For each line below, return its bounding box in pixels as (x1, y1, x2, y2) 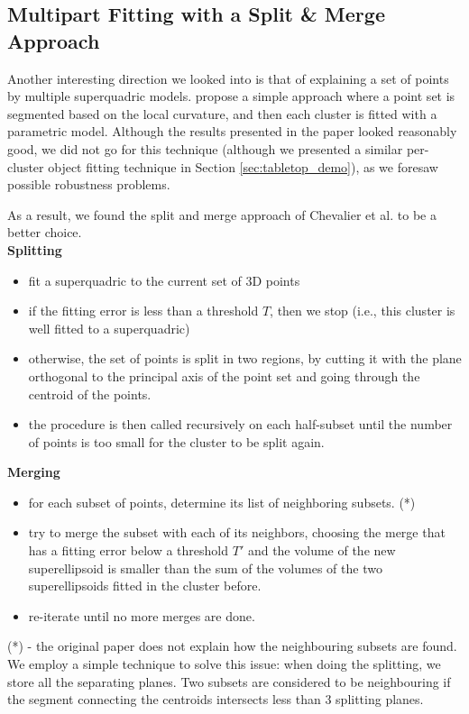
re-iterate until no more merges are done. (28, 606, 255, 625)
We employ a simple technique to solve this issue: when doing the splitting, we (7, 654, 441, 673)
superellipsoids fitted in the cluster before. (28, 576, 262, 595)
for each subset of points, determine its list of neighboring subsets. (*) (28, 492, 416, 511)
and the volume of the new (247, 541, 396, 560)
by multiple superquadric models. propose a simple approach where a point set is (7, 87, 455, 105)
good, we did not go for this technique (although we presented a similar (7, 139, 403, 158)
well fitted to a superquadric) (28, 318, 190, 337)
